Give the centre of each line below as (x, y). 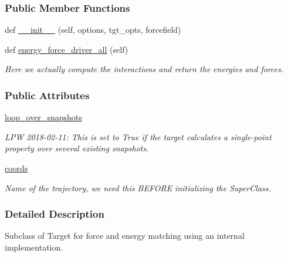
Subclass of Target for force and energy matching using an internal (125, 236)
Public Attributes (47, 95)
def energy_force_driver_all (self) (67, 49)
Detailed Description (55, 214)
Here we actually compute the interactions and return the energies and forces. (144, 69)
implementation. (34, 247)
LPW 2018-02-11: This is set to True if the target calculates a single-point (138, 136)
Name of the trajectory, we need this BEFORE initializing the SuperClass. (138, 187)
